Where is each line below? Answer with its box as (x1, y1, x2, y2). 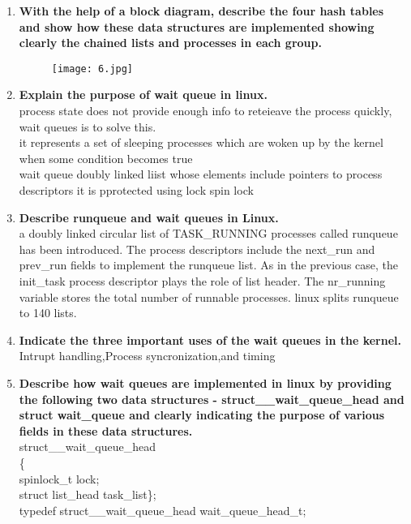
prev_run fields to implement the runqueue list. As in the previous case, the (19, 256, 399, 273)
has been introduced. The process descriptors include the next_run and (19, 240, 375, 257)
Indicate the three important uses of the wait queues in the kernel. (19, 331, 401, 348)
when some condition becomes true (19, 149, 193, 166)
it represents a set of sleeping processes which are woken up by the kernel (19, 134, 383, 151)
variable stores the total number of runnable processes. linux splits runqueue (19, 288, 399, 305)
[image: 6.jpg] (51, 62, 134, 75)
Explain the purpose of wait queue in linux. (19, 86, 268, 103)
